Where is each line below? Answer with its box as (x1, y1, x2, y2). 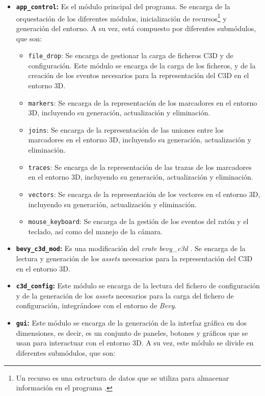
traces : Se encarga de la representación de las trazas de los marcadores (28, 161, 252, 172)
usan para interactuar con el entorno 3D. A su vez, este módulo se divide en (16, 337, 254, 348)
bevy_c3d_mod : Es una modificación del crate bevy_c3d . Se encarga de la (16, 243, 246, 254)
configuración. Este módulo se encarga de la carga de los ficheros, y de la (28, 60, 256, 70)
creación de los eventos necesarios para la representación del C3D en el (28, 70, 249, 81)
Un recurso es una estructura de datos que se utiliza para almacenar (16, 372, 229, 383)
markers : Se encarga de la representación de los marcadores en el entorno (28, 97, 257, 108)
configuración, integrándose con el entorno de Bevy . (16, 300, 177, 311)
